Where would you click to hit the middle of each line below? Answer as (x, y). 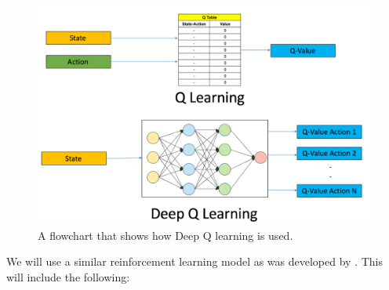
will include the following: (68, 277)
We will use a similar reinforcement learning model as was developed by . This (195, 261)
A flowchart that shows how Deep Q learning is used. (165, 235)
